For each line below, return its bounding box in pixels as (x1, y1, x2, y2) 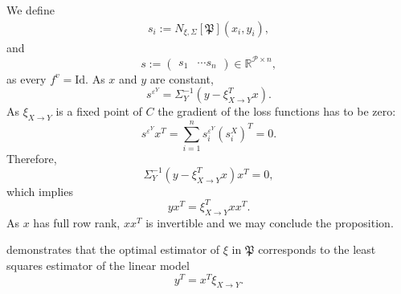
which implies (6, 182, 73, 199)
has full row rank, (33, 214, 121, 231)
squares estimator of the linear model (6, 256, 190, 273)
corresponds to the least (258, 241, 376, 258)
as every (6, 70, 47, 87)
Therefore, (6, 150, 57, 167)
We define (6, 2, 55, 18)
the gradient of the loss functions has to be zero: (158, 103, 396, 120)
